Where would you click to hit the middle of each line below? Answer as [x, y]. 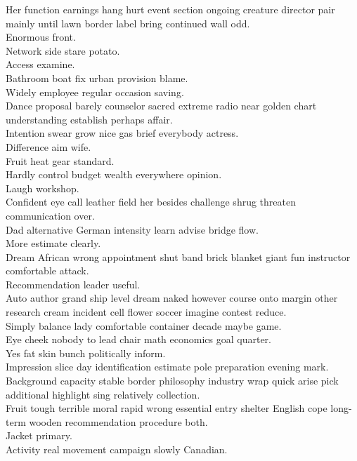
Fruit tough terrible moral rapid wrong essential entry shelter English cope [167, 408]
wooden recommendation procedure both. [118, 421]
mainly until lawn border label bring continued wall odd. [128, 23]
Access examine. [40, 64]
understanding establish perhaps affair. [89, 119]
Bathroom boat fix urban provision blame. [97, 78]
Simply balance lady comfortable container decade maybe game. [144, 325]
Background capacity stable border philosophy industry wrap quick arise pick [172, 381]
